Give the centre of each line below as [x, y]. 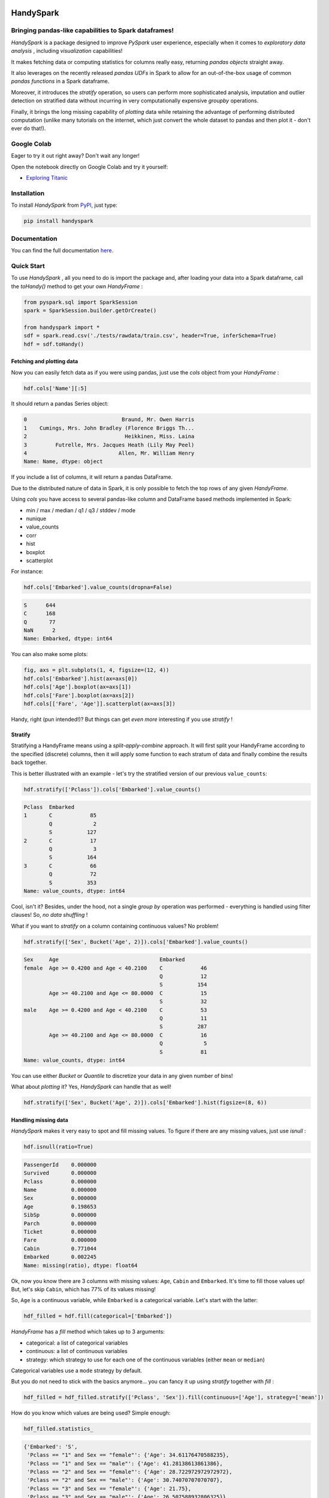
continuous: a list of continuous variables [77, 1351]
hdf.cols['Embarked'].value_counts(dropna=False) [98, 588]
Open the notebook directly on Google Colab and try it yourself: [90, 167]
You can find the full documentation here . [62, 250]
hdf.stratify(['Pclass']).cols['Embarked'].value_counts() [112, 789]
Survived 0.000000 [60, 1173]
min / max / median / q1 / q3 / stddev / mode [81, 510]
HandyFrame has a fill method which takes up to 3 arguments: [88, 1332]
